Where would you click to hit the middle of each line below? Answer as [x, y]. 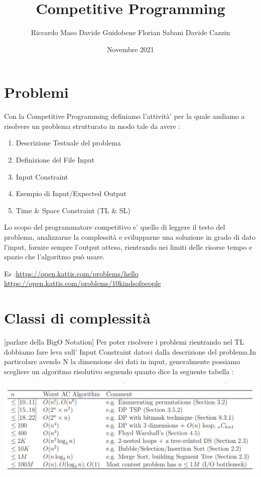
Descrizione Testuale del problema [68, 143]
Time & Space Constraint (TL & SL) [73, 210]
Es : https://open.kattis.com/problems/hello [71, 273]
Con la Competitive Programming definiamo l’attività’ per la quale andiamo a [124, 116]
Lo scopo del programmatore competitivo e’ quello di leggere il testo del [115, 227]
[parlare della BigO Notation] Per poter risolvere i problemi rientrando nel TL [124, 342]
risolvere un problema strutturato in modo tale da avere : [92, 126]
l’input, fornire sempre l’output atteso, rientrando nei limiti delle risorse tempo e [128, 247]
